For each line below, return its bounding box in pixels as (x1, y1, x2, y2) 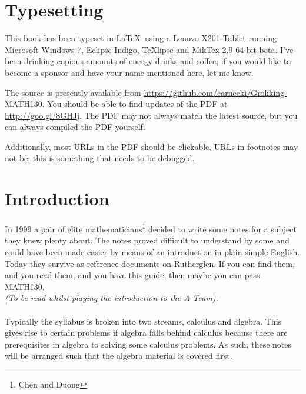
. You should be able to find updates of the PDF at (42, 98, 228, 110)
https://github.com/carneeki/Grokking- (144, 86, 287, 98)
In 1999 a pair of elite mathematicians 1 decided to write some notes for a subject (5, 221, 297, 235)
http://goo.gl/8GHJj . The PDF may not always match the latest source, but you (5, 109, 298, 121)
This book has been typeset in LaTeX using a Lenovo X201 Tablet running (5, 32, 277, 44)
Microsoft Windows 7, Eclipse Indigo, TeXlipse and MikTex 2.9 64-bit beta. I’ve (5, 43, 294, 55)
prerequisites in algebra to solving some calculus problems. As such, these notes (5, 338, 291, 350)
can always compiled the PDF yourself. (5, 121, 145, 133)
